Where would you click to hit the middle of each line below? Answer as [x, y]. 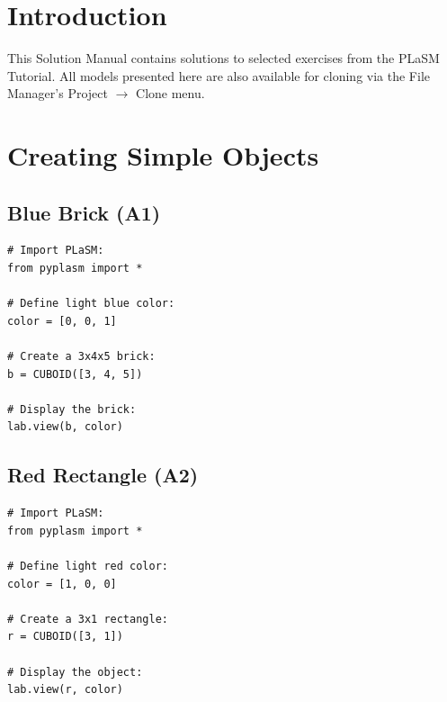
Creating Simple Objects [163, 155]
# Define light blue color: [91, 304]
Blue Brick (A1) [84, 212]
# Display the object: [75, 672]
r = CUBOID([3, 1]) [65, 637]
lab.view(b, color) [65, 427]
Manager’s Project [58, 93]
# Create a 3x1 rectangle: [88, 619]
